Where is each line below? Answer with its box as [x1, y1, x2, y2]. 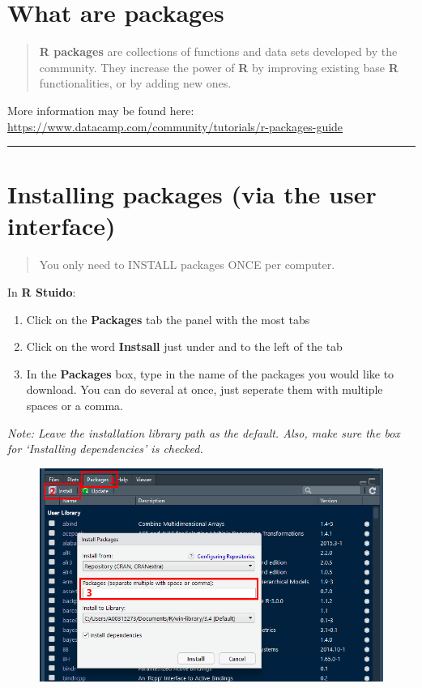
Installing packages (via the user [7, 177, 377, 211]
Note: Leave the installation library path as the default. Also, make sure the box [7, 424, 400, 441]
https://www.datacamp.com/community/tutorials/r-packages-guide [7, 118, 343, 135]
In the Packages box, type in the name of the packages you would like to [26, 365, 394, 382]
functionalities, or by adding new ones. [39, 75, 232, 92]
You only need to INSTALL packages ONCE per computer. [39, 256, 335, 273]
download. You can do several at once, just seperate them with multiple [26, 381, 383, 398]
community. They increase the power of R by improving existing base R [39, 58, 399, 75]
